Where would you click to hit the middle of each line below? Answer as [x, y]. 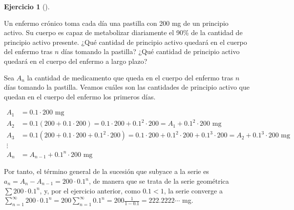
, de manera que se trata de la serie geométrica [159, 181]
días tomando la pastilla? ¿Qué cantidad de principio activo [150, 51]
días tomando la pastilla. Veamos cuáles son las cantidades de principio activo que [127, 87]
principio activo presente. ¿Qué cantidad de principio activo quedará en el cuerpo [126, 42]
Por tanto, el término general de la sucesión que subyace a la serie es [106, 171]
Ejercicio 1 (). [27, 6]
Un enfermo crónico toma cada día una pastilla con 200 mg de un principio [116, 23]
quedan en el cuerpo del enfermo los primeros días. [80, 96]
